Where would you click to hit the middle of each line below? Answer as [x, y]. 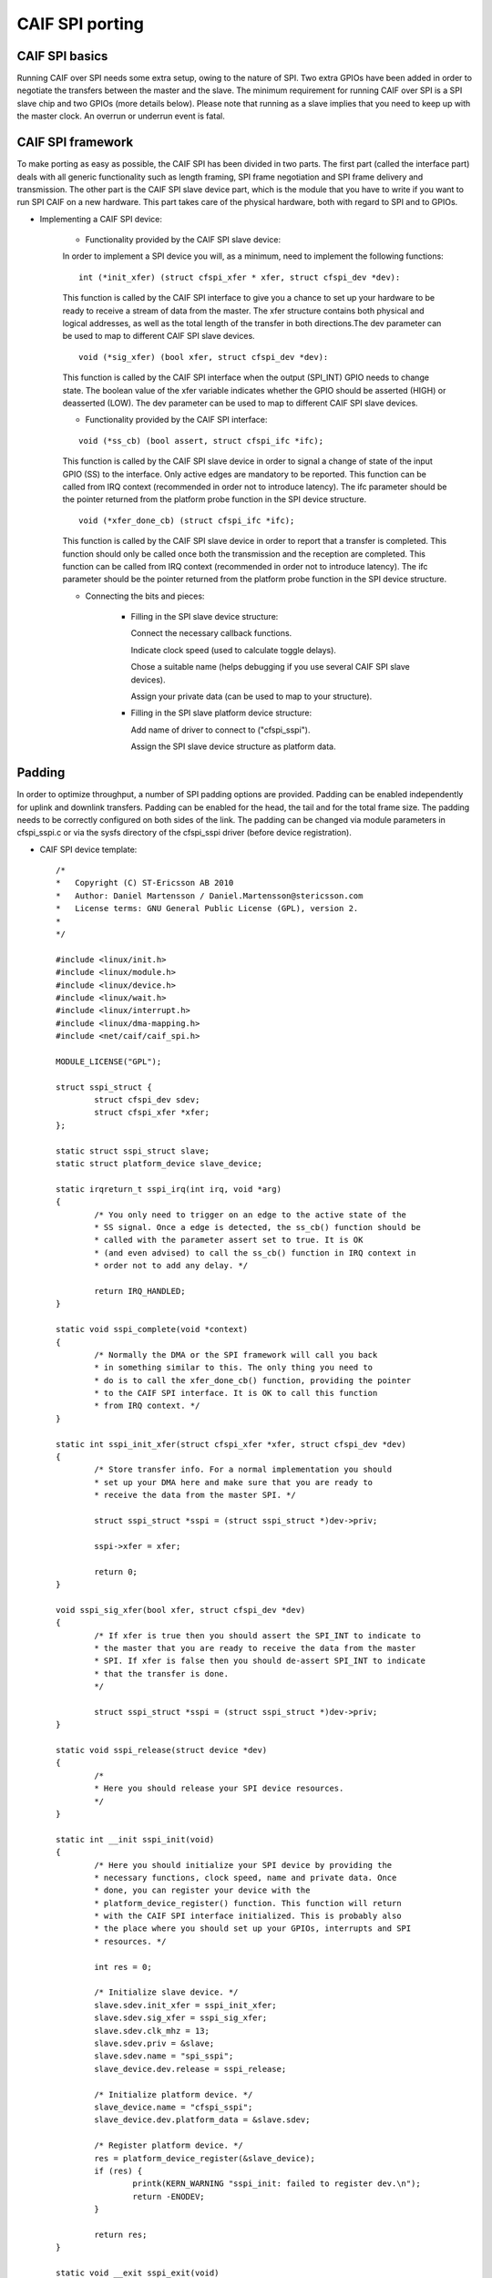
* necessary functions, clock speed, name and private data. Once [246, 1878]
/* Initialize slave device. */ [166, 1992]
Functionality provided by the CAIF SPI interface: [176, 420]
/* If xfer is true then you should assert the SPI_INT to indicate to [257, 1635]
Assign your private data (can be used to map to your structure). [251, 696]
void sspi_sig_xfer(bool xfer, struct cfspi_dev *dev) [181, 1610]
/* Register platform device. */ [169, 2145]
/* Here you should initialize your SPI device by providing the [243, 1865]
